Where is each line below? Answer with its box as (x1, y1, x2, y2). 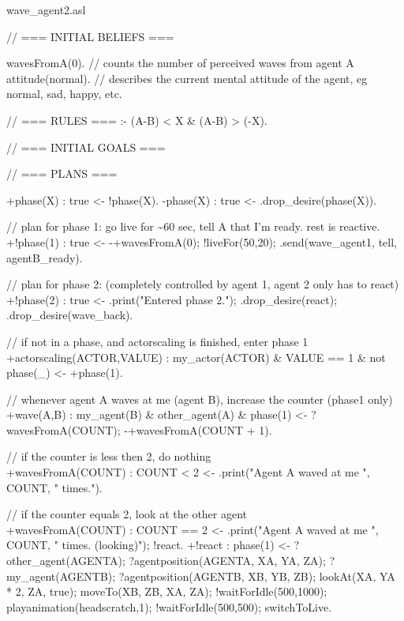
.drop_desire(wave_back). (6, 307, 133, 323)
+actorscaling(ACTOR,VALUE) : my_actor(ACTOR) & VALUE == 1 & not (6, 348, 386, 365)
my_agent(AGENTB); (6, 567, 116, 584)
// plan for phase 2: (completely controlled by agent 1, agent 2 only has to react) (6, 276, 399, 292)
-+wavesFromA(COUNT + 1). (124, 421, 272, 438)
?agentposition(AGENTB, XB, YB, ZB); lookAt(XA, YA (118, 567, 395, 584)
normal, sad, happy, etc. (6, 85, 122, 102)
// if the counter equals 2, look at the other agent (6, 506, 248, 522)
